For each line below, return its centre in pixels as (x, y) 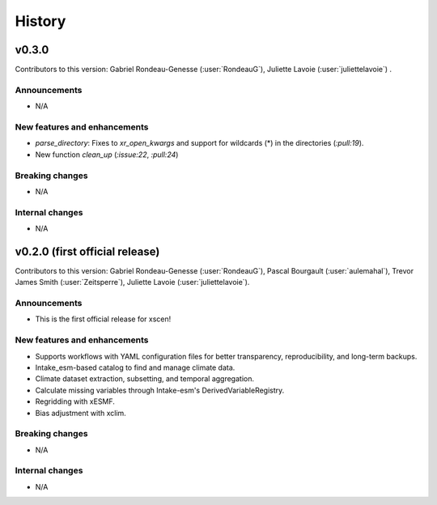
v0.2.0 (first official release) (87, 251)
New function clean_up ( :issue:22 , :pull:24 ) (107, 155)
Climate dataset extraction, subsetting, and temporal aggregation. (145, 379)
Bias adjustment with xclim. (81, 413)
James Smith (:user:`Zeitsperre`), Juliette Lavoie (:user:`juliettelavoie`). (132, 282)
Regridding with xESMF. (75, 401)
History (40, 21)
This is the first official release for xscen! (103, 319)
